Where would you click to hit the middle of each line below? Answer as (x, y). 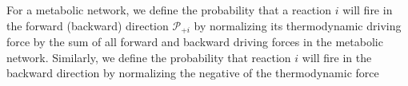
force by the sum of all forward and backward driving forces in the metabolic (195, 42)
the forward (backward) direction (88, 25)
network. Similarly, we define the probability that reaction (149, 57)
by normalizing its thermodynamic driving (298, 25)
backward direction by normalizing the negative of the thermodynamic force (193, 73)
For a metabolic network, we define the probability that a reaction (169, 10)
